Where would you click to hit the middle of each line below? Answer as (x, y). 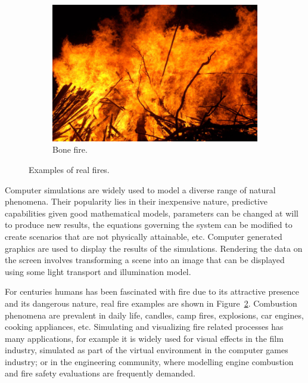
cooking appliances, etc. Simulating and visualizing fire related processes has (144, 327)
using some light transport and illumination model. (98, 271)
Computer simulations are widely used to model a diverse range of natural (140, 189)
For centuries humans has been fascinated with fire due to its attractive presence (152, 291)
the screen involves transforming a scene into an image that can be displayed (145, 260)
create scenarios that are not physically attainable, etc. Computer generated (144, 236)
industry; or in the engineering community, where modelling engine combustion (149, 361)
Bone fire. (70, 149)
